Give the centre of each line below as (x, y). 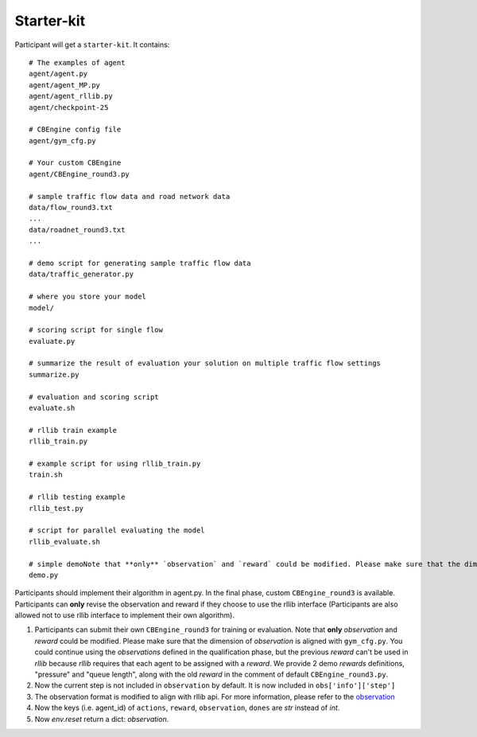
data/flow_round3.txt (71, 208)
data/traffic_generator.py (81, 274)
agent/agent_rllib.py (71, 96)
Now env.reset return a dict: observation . (102, 719)
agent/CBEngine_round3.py (79, 174)
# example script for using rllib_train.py (115, 464)
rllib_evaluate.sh (65, 542)
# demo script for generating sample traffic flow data (140, 263)
